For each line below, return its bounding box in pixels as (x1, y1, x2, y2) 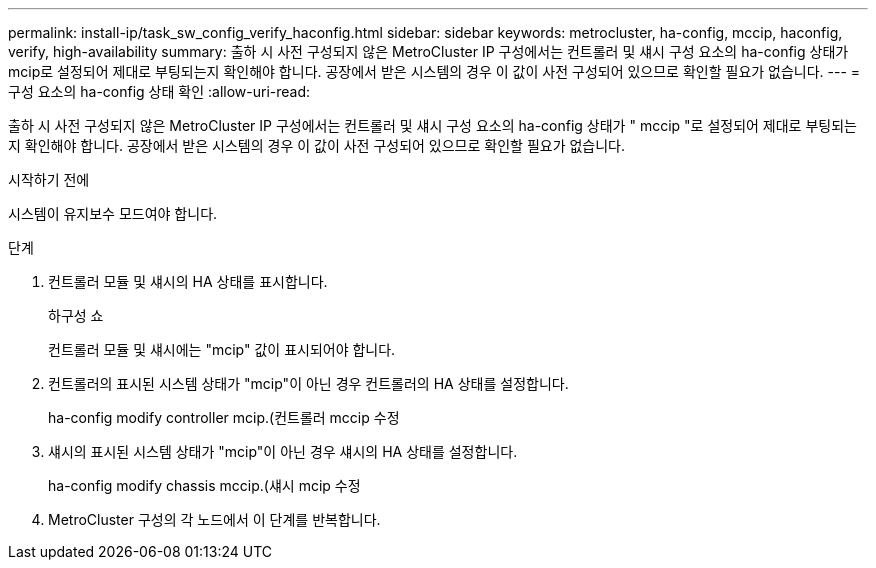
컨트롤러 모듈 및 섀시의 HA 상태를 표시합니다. (48, 273, 328, 290)
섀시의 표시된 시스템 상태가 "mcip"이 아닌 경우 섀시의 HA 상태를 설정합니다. (48, 443, 518, 460)
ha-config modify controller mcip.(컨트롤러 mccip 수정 (48, 409, 400, 426)
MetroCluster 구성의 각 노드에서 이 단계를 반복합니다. (48, 511, 381, 528)
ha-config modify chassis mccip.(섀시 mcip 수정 (48, 477, 361, 494)
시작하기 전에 (8, 171, 90, 188)
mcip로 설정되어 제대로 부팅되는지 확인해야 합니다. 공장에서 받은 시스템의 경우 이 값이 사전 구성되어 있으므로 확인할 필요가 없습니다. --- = (8, 63, 861, 80)
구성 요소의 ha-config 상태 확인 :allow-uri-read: (8, 83, 311, 100)
